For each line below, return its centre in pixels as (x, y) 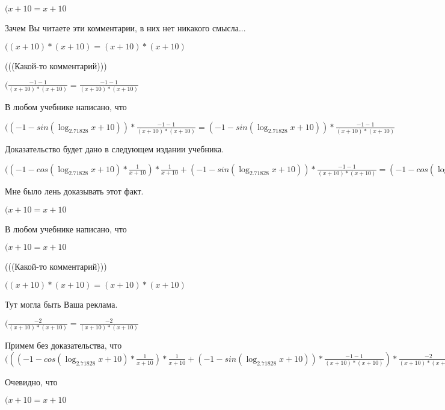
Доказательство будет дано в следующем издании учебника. (115, 149)
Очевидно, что (31, 381)
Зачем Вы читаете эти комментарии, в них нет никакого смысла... (125, 28)
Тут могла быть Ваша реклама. (61, 304)
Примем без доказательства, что (63, 345)
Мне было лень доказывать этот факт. (74, 191)
